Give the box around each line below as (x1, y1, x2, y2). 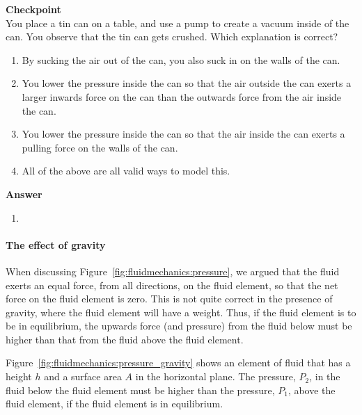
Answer (6, 186, 42, 201)
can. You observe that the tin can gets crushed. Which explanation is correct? (6, 29, 338, 44)
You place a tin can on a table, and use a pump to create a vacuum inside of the (6, 15, 349, 30)
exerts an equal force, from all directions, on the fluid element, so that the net (6, 277, 338, 292)
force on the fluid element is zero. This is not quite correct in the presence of (6, 291, 333, 306)
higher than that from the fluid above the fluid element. (6, 332, 244, 346)
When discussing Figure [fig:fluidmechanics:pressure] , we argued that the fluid (6, 263, 340, 278)
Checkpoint (6, 2, 61, 16)
